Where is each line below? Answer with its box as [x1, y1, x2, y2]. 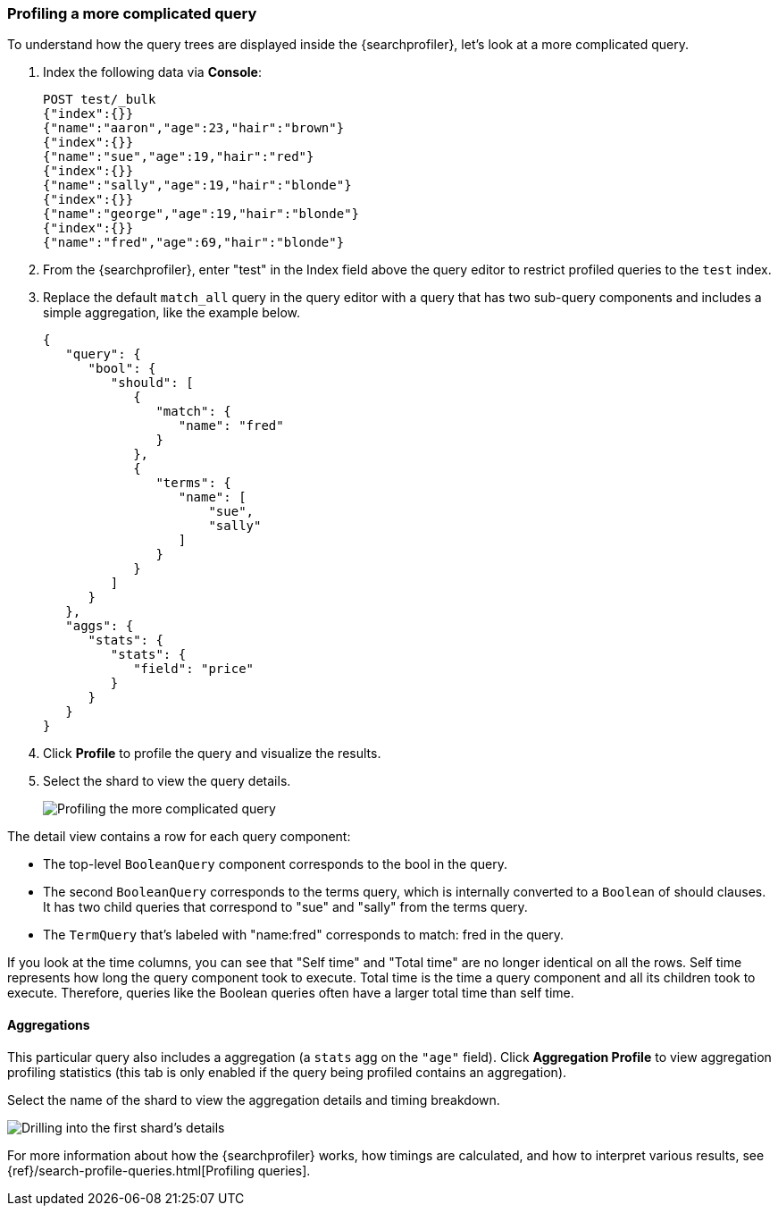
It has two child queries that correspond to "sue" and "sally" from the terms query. [43, 899, 528, 915]
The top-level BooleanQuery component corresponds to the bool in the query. [43, 856, 507, 872]
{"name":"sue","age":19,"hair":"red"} [43, 149, 314, 164]
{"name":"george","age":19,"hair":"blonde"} [43, 206, 360, 222]
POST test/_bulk [43, 92, 156, 107]
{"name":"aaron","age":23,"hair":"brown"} [43, 121, 345, 136]
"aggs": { [65, 619, 134, 634]
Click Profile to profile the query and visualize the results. [43, 745, 381, 762]
